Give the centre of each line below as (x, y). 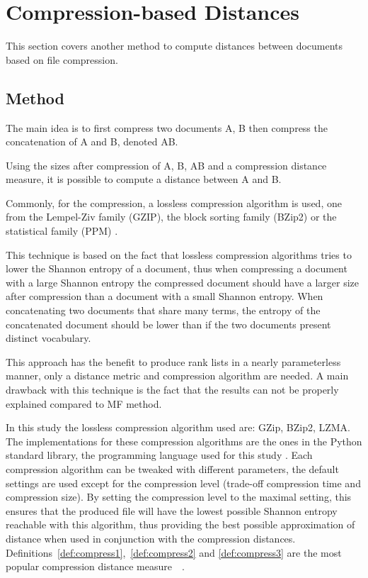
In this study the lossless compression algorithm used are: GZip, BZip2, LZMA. (178, 427)
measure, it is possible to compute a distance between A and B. (144, 179)
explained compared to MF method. (84, 403)
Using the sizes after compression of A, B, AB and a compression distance (166, 165)
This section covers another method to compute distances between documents (174, 46)
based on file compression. (62, 59)
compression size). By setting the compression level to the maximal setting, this (179, 497)
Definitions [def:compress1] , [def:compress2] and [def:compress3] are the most (174, 552)
